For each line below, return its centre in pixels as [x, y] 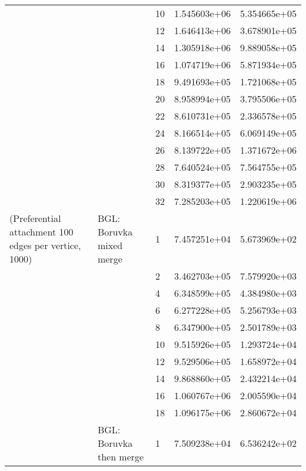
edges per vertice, [45, 245]
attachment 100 [41, 232]
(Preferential [35, 218]
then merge [121, 457]
